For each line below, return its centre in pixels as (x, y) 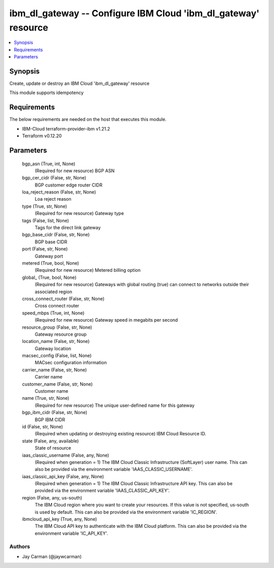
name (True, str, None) (46, 398)
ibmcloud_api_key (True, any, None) (60, 519)
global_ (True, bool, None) (49, 277)
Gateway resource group (61, 334)
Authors (20, 546)
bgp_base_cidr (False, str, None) (56, 235)
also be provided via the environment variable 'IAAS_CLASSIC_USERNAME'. (114, 469)
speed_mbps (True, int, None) (53, 313)
